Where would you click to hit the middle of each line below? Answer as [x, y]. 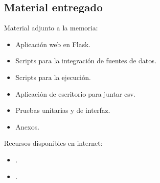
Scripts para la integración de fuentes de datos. [86, 61]
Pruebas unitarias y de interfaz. [63, 110]
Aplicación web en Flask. [53, 44]
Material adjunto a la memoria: [51, 28]
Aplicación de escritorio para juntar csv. [76, 93]
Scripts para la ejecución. [53, 77]
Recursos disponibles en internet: [53, 143]
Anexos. [27, 126]
